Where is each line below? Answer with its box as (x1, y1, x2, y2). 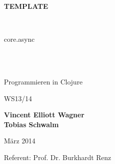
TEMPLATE (4, 1, 48, 11)
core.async (4, 34, 35, 44)
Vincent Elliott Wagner (4, 109, 85, 120)
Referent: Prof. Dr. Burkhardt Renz (4, 152, 111, 162)
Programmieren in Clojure (4, 76, 83, 86)
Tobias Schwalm (4, 119, 59, 129)
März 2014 (4, 136, 36, 146)
